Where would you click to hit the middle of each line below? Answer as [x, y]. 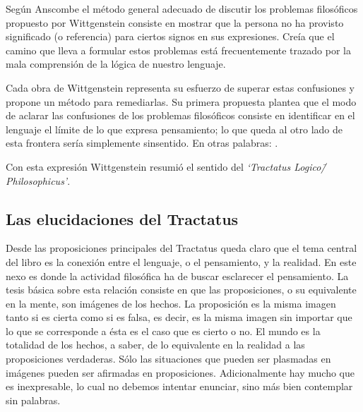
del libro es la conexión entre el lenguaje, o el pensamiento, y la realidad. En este [181, 261]
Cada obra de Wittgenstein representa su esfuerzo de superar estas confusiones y [180, 87]
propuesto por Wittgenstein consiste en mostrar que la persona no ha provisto [175, 22]
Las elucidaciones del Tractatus [122, 218]
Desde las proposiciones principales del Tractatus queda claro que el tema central [181, 248]
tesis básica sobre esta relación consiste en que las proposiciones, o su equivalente [181, 290]
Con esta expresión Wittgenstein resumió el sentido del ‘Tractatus [148, 166]
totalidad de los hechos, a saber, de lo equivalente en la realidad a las [155, 345]
